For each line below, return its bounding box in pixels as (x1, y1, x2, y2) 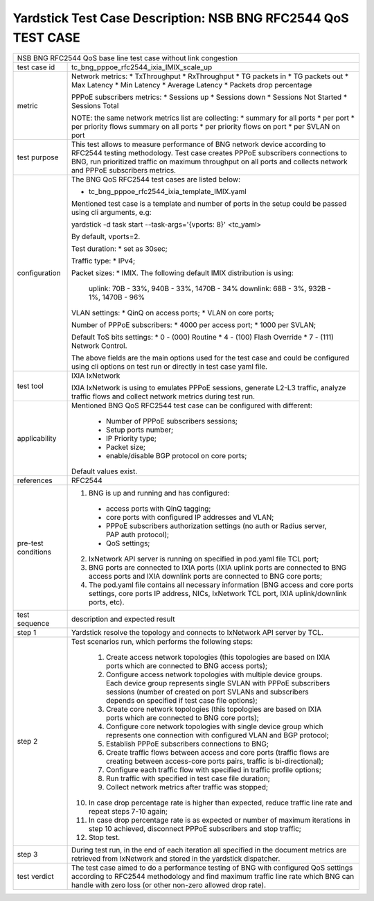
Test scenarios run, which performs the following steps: (71, 637, 253, 647)
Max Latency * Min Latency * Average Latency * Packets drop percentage (71, 80, 312, 90)
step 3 (17, 850, 38, 859)
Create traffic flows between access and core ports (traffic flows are (105, 748, 330, 758)
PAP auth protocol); (105, 530, 170, 540)
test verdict (17, 872, 55, 882)
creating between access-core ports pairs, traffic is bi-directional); (105, 756, 323, 766)
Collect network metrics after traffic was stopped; (105, 782, 269, 792)
